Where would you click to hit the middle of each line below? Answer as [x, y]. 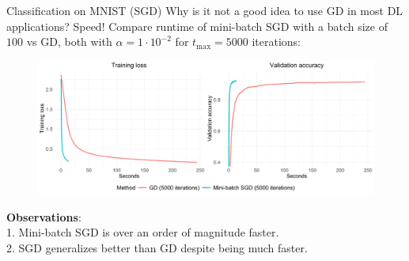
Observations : [44, 216]
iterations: [276, 42]
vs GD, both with [69, 42]
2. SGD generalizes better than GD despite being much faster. [157, 247]
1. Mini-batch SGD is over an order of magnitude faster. [143, 232]
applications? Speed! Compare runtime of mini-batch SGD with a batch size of [197, 26]
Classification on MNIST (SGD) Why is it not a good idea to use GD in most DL [205, 10]
